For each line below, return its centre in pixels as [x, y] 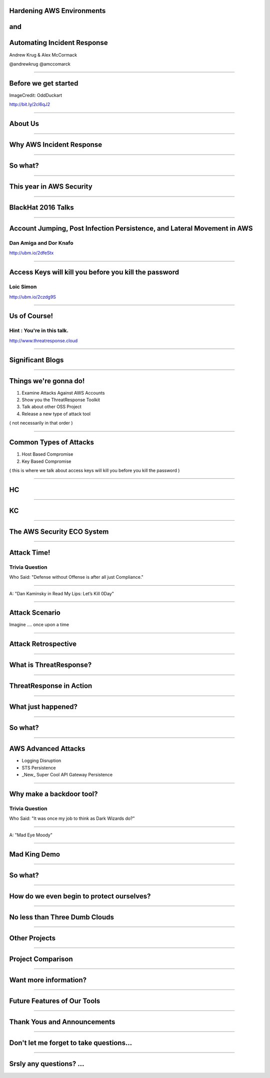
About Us [24, 124]
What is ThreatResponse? [50, 665]
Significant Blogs [36, 360]
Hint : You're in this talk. [39, 331]
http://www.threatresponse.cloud [43, 341]
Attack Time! [30, 553]
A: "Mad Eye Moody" [31, 835]
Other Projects [32, 938]
